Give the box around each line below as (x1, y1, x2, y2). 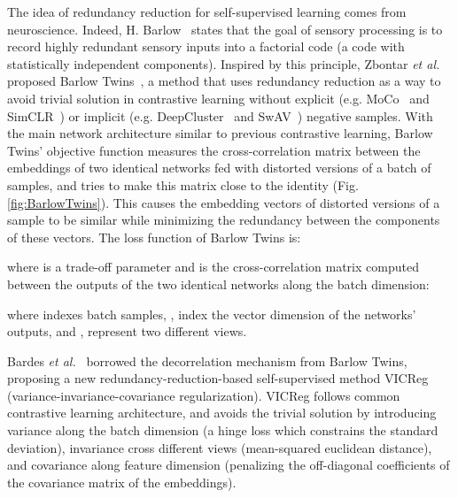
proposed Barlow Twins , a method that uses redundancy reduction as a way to (7, 72, 441, 90)
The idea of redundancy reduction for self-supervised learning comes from (7, 3, 407, 20)
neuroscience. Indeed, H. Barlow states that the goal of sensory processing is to (7, 19, 443, 38)
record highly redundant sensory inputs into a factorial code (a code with (7, 37, 405, 56)
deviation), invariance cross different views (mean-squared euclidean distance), (7, 438, 432, 456)
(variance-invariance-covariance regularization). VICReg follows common (7, 386, 400, 404)
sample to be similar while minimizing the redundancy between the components (7, 211, 440, 229)
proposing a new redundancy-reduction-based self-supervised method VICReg (7, 369, 429, 387)
